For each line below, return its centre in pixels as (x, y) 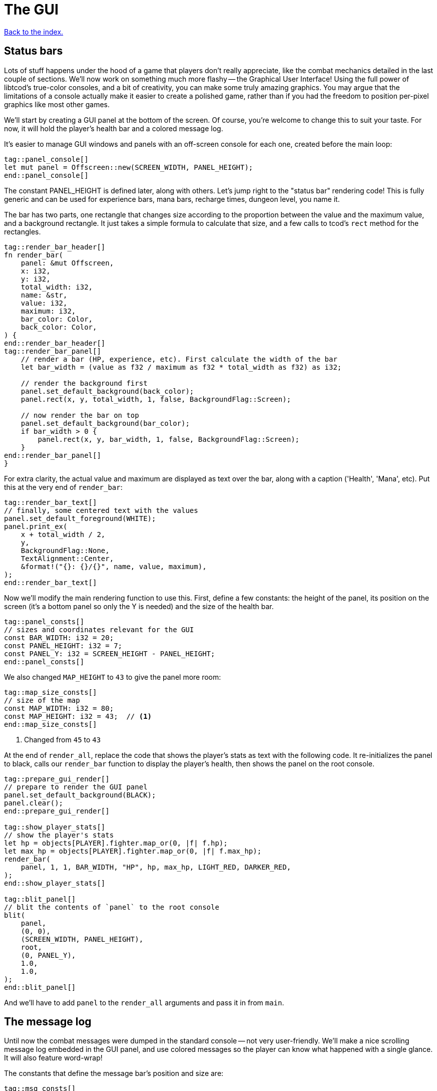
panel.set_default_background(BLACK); (80, 795)
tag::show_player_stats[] (55, 827)
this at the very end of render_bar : (63, 487)
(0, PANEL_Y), (48, 955)
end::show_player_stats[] (55, 883)
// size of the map (42, 700)
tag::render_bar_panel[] (53, 351)
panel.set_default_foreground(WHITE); (80, 518)
